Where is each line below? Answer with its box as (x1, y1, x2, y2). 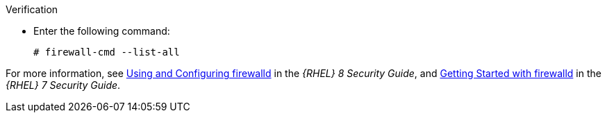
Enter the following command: (33, 25, 170, 37)
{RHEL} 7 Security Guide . (6, 79, 121, 91)
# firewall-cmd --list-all (33, 47, 180, 58)
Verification (6, 3, 58, 15)
